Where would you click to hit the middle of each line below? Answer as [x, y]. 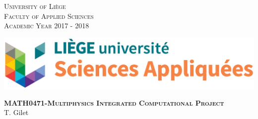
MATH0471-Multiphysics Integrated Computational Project [114, 102]
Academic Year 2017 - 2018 [47, 26]
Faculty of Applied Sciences [49, 16]
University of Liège [35, 6]
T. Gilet [16, 112]
